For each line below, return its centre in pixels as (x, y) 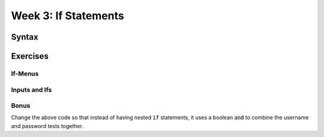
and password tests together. (47, 126)
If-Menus (25, 73)
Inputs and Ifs (31, 90)
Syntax (25, 37)
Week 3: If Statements (67, 16)
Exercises (30, 56)
